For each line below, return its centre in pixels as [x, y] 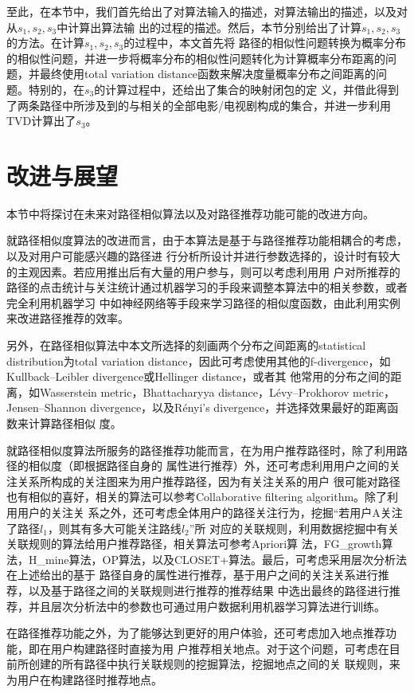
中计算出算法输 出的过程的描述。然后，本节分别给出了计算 [209, 27]
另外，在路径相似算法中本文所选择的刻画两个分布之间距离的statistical [186, 345]
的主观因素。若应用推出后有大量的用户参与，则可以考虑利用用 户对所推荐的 [203, 271]
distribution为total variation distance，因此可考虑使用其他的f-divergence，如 [199, 360]
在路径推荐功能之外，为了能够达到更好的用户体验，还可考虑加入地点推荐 [196, 633]
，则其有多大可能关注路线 [114, 528]
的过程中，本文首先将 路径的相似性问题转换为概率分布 [265, 43]
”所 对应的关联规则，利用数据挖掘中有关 [294, 528]
